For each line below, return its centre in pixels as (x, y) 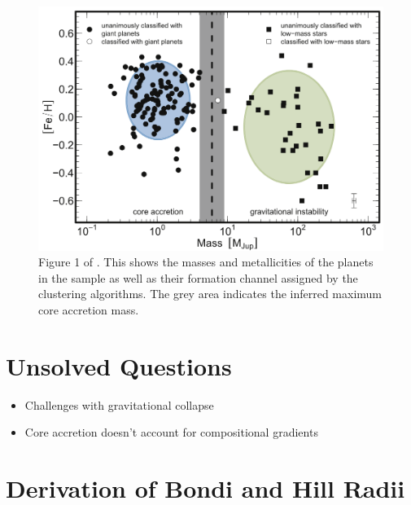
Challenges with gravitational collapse (119, 404)
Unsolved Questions (119, 365)
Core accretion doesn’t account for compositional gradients (171, 432)
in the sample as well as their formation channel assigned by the (198, 277)
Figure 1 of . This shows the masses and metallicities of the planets (206, 262)
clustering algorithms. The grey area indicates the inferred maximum (210, 294)
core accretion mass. (89, 310)
